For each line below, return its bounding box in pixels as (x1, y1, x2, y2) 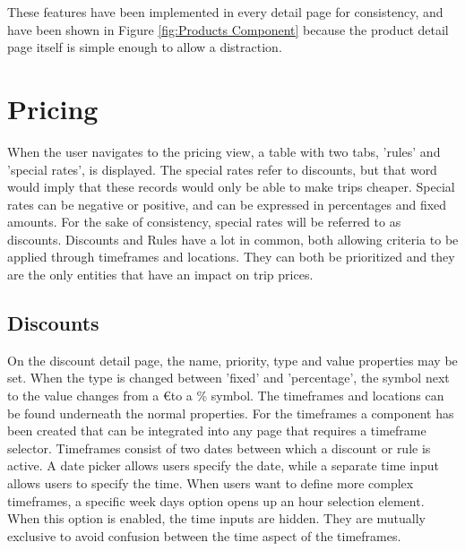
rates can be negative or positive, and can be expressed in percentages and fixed (7, 194, 447, 213)
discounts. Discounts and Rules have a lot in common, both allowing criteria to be (7, 229, 459, 248)
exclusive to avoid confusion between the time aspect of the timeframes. (7, 526, 401, 545)
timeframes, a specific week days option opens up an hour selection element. (7, 491, 425, 510)
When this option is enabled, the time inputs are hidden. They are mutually (7, 509, 426, 528)
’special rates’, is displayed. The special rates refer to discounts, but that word (7, 159, 437, 178)
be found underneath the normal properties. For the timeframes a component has (7, 403, 454, 422)
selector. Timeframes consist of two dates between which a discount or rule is (7, 438, 431, 457)
